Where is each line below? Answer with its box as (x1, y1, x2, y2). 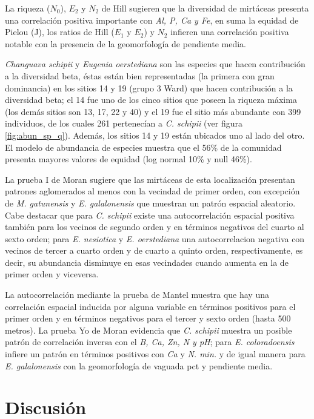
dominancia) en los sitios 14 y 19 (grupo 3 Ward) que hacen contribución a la (5, 81, 293, 94)
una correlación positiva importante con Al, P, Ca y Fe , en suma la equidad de (5, 13, 299, 26)
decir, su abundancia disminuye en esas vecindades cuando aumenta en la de (5, 256, 289, 268)
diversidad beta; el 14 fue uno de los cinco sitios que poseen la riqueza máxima (5, 93, 297, 106)
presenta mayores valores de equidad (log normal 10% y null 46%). (5, 153, 252, 165)
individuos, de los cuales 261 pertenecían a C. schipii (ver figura (5, 117, 242, 130)
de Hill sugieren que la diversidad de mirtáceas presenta (101, 2, 309, 14)
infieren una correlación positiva (170, 25, 289, 38)
